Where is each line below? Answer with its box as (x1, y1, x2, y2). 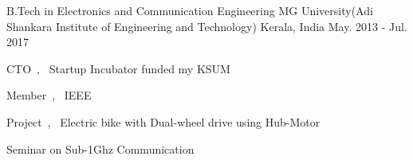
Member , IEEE (6, 87, 92, 103)
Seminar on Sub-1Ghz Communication (6, 140, 195, 157)
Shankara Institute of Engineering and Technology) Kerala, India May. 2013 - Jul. (6, 18, 407, 34)
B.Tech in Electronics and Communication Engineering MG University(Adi (6, 2, 373, 18)
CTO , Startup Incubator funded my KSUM (6, 60, 230, 76)
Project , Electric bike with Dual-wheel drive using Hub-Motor (6, 113, 321, 130)
